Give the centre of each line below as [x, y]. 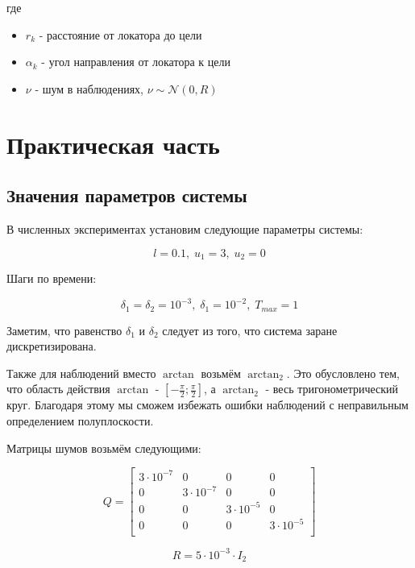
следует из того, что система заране [250, 330]
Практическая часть [113, 144]
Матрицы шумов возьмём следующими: [104, 448]
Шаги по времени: [52, 278]
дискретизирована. [52, 346]
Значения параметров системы [127, 195]
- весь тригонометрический [332, 389]
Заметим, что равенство [64, 330]
